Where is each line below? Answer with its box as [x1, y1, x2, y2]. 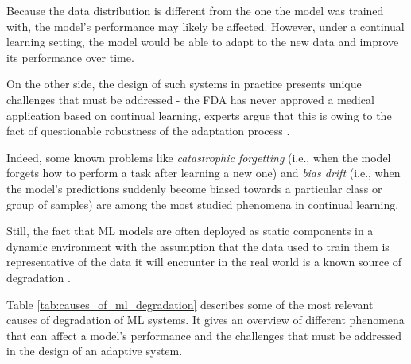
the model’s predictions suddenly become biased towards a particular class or [6, 180, 382, 196]
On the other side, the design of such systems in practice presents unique [6, 76, 362, 92]
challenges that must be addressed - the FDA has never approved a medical [6, 91, 374, 107]
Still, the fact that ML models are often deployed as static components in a [6, 223, 374, 239]
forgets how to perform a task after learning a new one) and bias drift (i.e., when [6, 165, 401, 181]
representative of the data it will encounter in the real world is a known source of [6, 254, 402, 270]
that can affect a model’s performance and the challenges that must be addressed [6, 327, 402, 343]
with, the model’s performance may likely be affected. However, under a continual [6, 17, 405, 34]
